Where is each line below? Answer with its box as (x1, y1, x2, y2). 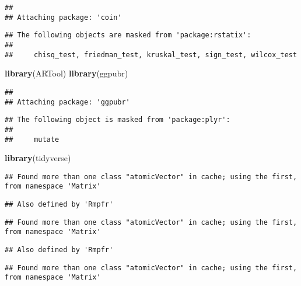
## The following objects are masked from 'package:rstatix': (5, 31, 251, 40)
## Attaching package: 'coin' (5, 13, 122, 22)
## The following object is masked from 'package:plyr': (5, 116, 230, 124)
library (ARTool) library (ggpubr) (5, 67, 128, 79)
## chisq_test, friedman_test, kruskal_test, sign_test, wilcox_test (5, 50, 297, 59)
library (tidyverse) (5, 152, 71, 164)
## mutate (5, 135, 60, 144)
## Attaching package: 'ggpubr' (5, 97, 130, 106)
